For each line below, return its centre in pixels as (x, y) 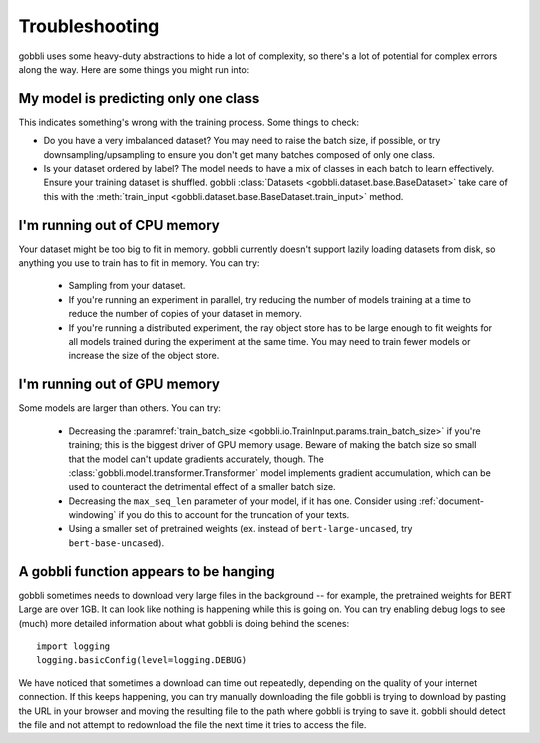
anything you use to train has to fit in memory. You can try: (139, 263)
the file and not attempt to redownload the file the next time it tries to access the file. (192, 724)
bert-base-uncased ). (116, 542)
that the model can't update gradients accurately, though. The (196, 459)
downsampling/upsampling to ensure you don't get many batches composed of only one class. (239, 154)
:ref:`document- (451, 501)
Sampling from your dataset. (127, 286)
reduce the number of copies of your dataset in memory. (185, 314)
